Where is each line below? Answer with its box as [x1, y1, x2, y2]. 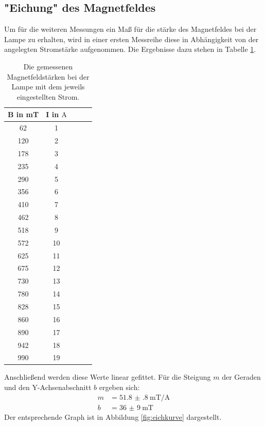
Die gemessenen [23, 61, 73, 71]
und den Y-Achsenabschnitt [4, 382, 92, 393]
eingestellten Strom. [16, 91, 80, 102]
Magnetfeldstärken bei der [7, 71, 90, 82]
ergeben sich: [99, 382, 140, 393]
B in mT [8, 109, 39, 120]
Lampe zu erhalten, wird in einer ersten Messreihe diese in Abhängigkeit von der [4, 33, 259, 44]
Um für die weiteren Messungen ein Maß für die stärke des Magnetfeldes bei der [4, 24, 257, 34]
